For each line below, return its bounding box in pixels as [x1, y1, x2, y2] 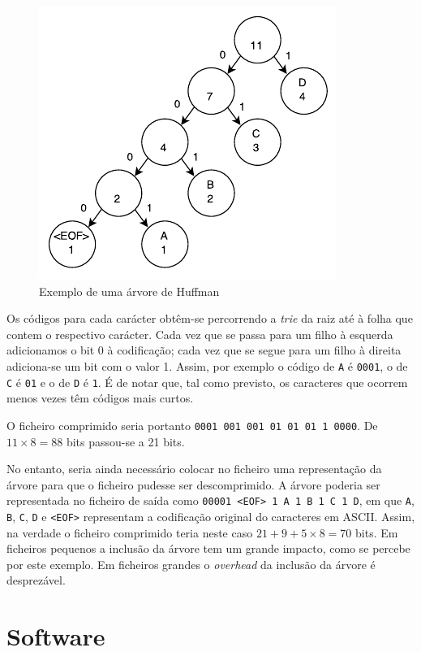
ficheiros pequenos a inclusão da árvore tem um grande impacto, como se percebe [6, 540, 410, 557]
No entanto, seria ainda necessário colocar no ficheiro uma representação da [6, 460, 382, 477]
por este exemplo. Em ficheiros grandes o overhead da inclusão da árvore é [6, 555, 376, 572]
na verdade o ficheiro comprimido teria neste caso [6, 524, 253, 541]
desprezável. [6, 572, 66, 589]
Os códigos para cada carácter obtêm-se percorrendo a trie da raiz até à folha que [6, 310, 413, 327]
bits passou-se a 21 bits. [66, 432, 185, 450]
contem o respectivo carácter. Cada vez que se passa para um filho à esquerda [6, 325, 393, 342]
